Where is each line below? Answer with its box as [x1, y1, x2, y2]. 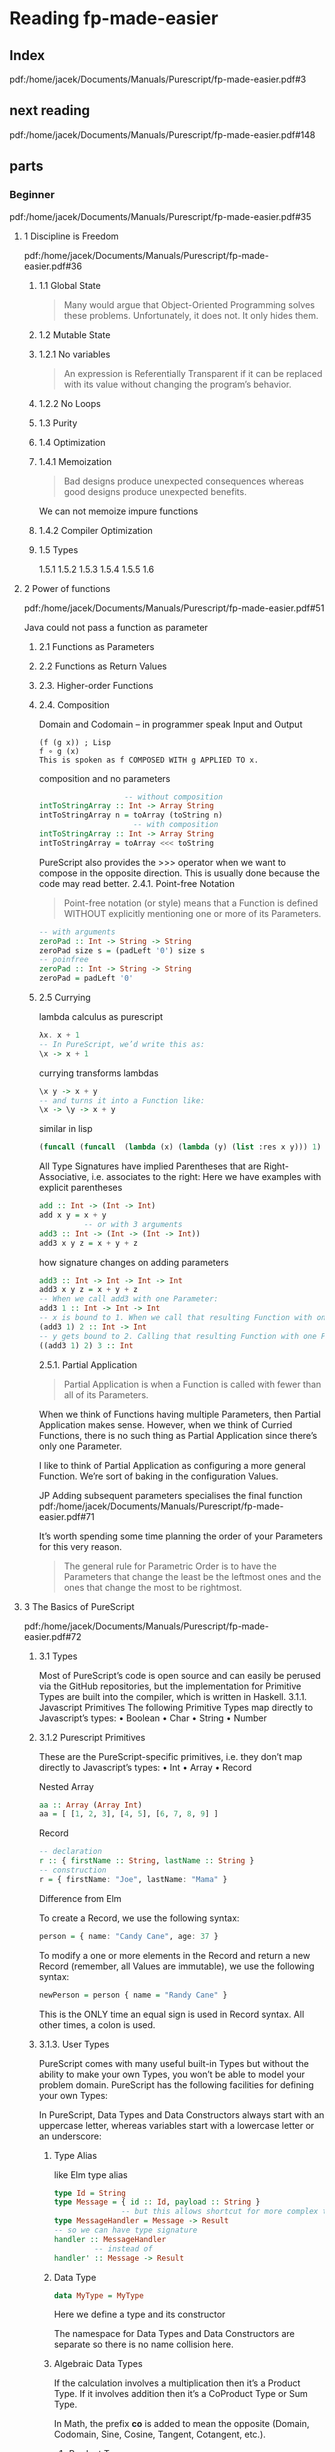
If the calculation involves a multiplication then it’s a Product [53, 2377, 301, 2389]
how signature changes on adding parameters [38, 1256, 229, 1268]
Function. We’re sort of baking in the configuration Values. [38, 1470, 279, 1482]
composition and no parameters [38, 772, 171, 784]
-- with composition [132, 820, 219, 830]
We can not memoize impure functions [38, 505, 199, 517]
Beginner [9, 188, 56, 202]
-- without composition [123, 792, 224, 802]
